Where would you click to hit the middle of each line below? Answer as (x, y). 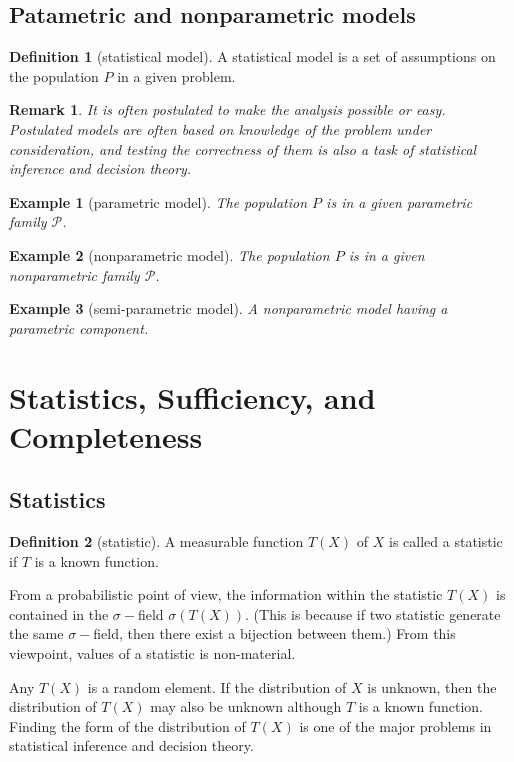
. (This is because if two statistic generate (373, 613)
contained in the (59, 613)
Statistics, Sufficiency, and (192, 396)
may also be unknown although (246, 706)
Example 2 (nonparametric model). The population (169, 254)
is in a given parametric (399, 201)
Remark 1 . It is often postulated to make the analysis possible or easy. (227, 109)
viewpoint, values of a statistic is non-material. (152, 653)
